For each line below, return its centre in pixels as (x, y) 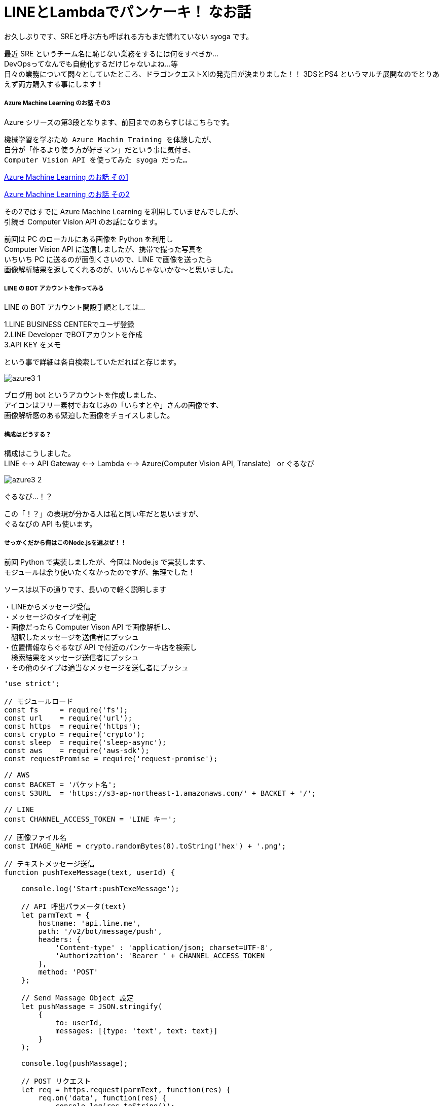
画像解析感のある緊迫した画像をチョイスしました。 (89, 415)
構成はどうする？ (28, 434)
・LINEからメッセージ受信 (47, 606)
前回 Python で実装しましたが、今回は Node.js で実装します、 (107, 562)
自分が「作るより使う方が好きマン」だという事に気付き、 (100, 150)
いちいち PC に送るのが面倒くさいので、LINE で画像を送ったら (108, 259)
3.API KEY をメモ (32, 345)
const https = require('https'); (72, 726)
